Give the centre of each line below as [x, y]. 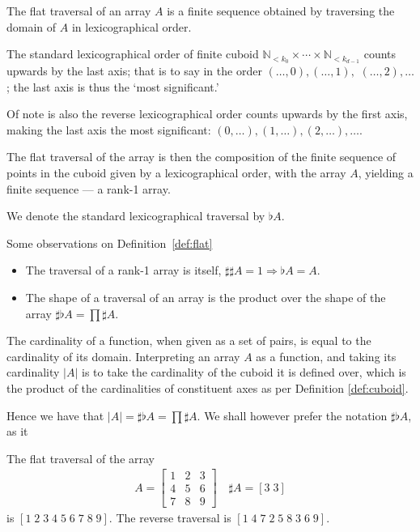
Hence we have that [55, 415]
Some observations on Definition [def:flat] [110, 243]
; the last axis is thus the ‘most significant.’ [113, 86]
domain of [32, 26]
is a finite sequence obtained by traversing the [281, 11]
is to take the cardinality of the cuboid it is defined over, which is [244, 372]
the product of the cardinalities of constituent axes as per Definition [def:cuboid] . [208, 387]
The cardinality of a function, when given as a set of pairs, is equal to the [189, 340]
